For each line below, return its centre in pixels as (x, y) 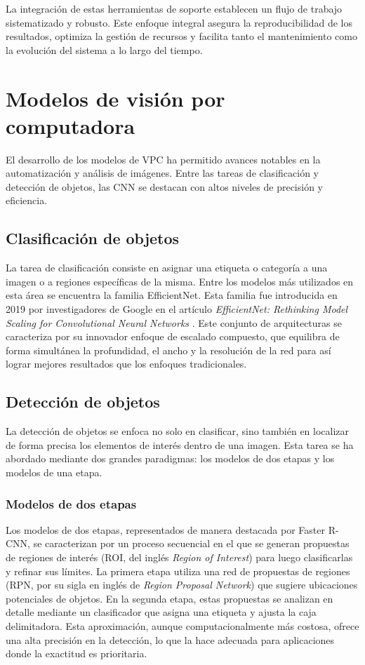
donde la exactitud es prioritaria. (77, 653)
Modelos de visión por (115, 98)
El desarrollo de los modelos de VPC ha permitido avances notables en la (163, 159)
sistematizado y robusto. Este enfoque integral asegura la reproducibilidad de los (179, 22)
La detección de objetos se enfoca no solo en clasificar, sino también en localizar (178, 431)
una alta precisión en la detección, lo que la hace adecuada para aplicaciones (170, 639)
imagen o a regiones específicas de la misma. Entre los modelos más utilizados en (180, 281)
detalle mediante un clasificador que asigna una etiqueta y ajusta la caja (161, 612)
